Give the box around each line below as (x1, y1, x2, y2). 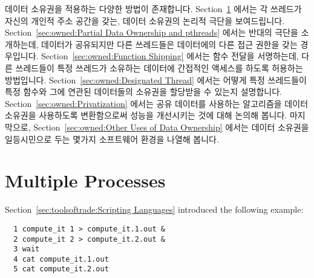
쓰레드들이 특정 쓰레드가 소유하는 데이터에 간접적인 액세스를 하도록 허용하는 (15, 61, 303, 74)
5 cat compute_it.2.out (13, 265, 109, 274)
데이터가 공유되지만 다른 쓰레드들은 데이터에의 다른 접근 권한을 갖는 (41, 37, 298, 50)
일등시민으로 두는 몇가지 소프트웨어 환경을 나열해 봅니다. (5, 132, 219, 145)
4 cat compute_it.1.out (13, 254, 109, 263)
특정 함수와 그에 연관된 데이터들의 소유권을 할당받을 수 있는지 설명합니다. (5, 85, 283, 98)
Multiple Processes (5, 168, 166, 193)
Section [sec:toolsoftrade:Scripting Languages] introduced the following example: (5, 203, 304, 216)
